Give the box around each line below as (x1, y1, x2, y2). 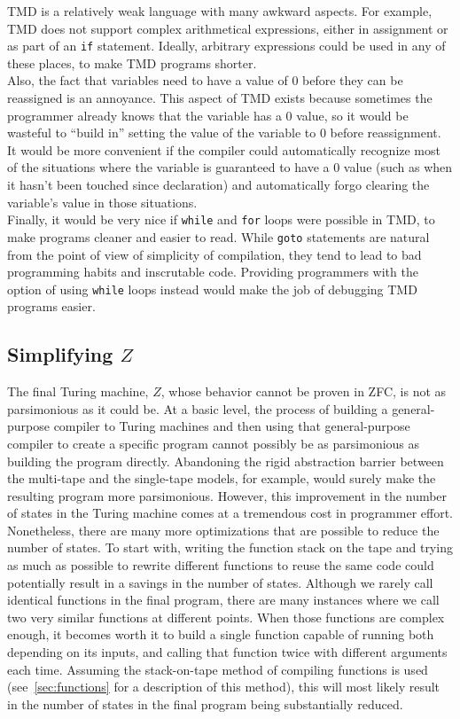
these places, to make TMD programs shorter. (7, 53, 257, 72)
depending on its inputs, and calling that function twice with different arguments (7, 643, 448, 661)
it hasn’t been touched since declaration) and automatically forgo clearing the (7, 176, 430, 193)
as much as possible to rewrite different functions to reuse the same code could (7, 556, 434, 574)
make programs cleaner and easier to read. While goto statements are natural (7, 227, 430, 246)
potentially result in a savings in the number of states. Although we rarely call (7, 573, 433, 591)
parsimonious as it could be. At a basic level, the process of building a (7, 399, 388, 418)
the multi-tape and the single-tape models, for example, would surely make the (7, 469, 436, 488)
